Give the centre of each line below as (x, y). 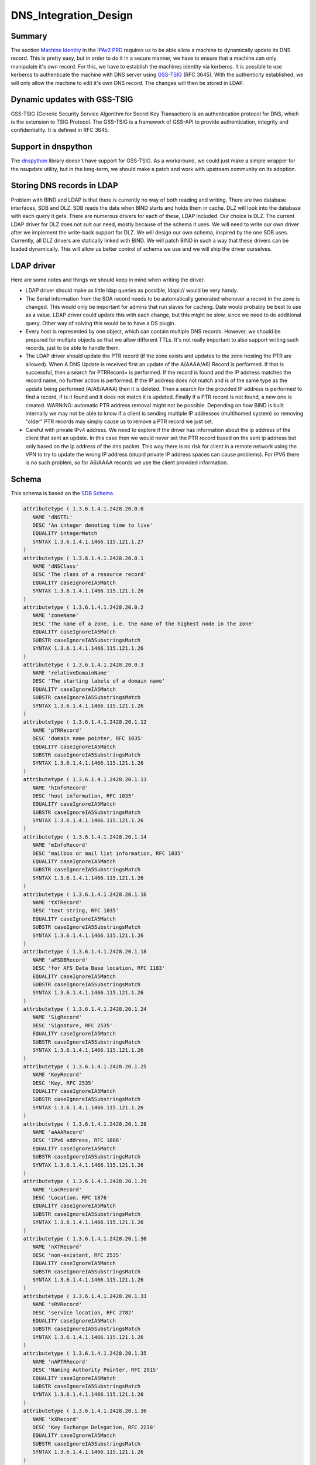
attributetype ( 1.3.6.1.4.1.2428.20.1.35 (85, 1353)
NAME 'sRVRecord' (57, 1304)
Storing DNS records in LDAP (64, 185)
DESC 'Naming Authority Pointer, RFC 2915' (96, 1370)
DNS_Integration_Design (72, 15)
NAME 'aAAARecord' (59, 1132)
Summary (29, 36)
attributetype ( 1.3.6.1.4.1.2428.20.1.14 (85, 837)
